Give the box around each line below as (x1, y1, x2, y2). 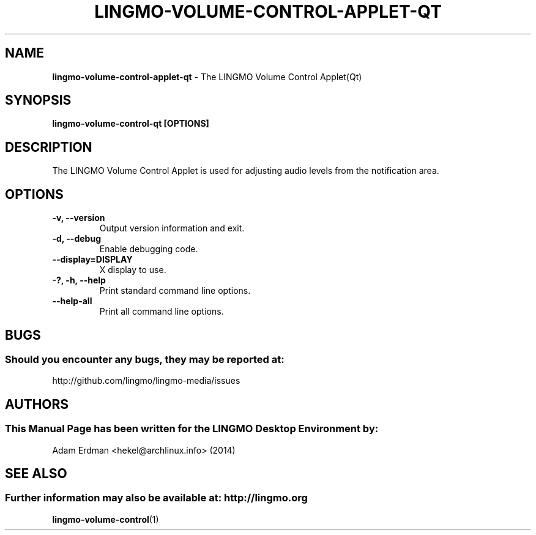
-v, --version (52, 212, 105, 223)
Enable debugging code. (99, 244, 198, 255)
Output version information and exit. (99, 223, 245, 234)
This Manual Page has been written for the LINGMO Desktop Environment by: (5, 422, 379, 435)
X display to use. (99, 264, 166, 275)
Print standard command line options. (99, 285, 251, 296)
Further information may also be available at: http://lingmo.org (5, 492, 308, 504)
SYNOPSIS (5, 92, 72, 108)
